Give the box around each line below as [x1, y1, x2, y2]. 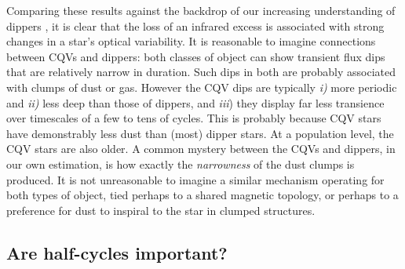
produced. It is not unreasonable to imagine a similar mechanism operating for [6, 171, 385, 187]
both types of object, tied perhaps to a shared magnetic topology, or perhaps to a [6, 187, 399, 203]
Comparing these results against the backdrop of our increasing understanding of [6, 2, 396, 18]
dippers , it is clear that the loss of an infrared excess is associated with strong [6, 17, 385, 34]
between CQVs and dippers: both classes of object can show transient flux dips [6, 48, 385, 64]
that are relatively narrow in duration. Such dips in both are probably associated [6, 64, 396, 80]
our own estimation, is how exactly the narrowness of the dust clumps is [6, 155, 355, 172]
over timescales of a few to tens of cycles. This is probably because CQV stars [6, 110, 381, 126]
